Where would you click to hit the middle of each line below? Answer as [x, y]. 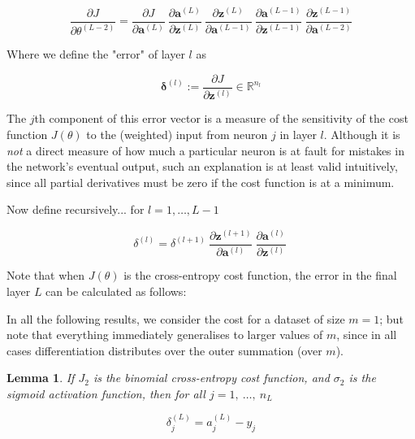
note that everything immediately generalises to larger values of [165, 335]
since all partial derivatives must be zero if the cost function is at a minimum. [201, 182]
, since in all [367, 335]
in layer [298, 134]
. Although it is [362, 134]
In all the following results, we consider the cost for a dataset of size [176, 318]
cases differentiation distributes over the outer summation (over [164, 350]
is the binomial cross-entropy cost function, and [211, 378]
